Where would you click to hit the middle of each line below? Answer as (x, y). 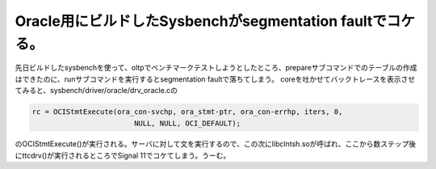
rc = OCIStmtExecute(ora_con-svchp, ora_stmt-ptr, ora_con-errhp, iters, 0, (187, 112)
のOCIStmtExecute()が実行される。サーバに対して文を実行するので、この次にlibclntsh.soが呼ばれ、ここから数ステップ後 (216, 144)
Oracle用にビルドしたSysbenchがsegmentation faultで (201, 21)
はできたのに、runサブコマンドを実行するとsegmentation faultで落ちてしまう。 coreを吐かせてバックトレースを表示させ (215, 79)
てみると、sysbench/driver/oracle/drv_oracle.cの (96, 91)
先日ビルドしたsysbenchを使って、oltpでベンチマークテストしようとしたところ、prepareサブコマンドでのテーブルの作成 (216, 68)
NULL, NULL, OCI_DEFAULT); (187, 123)
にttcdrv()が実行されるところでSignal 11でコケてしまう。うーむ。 (123, 155)
